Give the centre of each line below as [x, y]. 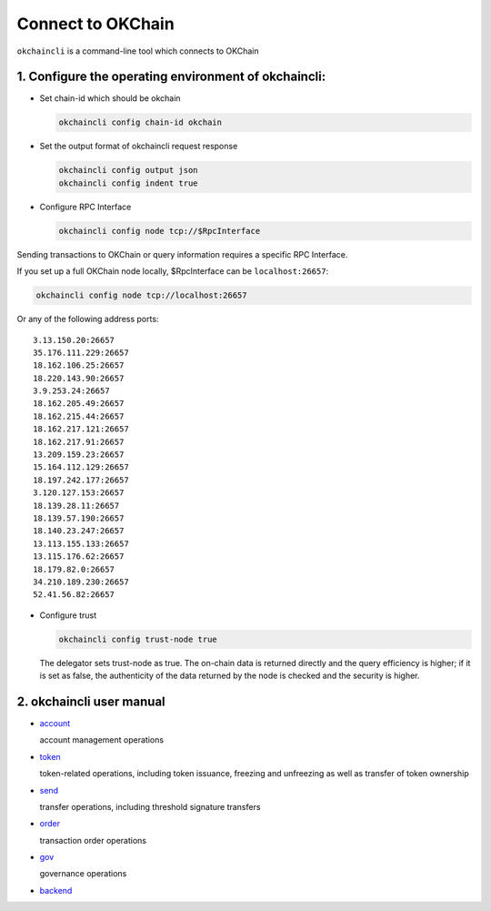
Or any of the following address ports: [88, 319]
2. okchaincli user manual [91, 701]
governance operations [83, 874]
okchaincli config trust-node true [138, 639]
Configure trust [68, 615]
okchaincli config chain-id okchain [140, 122]
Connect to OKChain [95, 24]
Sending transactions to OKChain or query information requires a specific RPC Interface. [182, 254]
